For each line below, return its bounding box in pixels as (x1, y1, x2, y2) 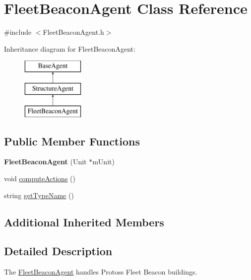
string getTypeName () (4, 190, 74, 200)
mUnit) (92, 156, 115, 167)
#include (4, 27, 32, 37)
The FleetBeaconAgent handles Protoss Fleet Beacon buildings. (4, 267, 197, 277)
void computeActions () (4, 173, 75, 184)
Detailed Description (4, 243, 113, 259)
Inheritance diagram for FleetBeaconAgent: (4, 43, 135, 54)
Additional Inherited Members (4, 214, 164, 229)
